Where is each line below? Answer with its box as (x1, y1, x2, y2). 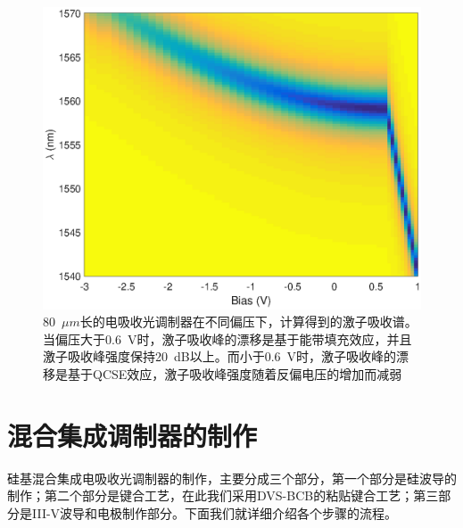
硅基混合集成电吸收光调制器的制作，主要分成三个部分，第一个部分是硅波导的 (7, 468, 457, 487)
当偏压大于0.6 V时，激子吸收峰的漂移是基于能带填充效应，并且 (43, 329, 412, 348)
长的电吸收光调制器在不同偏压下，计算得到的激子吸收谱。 (79, 312, 418, 331)
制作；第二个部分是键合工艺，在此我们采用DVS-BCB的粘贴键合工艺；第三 (7, 486, 439, 505)
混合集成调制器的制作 (7, 417, 258, 453)
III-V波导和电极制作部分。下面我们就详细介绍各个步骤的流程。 (31, 503, 398, 522)
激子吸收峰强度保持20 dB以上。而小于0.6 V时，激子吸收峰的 (43, 347, 397, 366)
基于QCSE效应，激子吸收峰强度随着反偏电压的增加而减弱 (67, 365, 402, 384)
